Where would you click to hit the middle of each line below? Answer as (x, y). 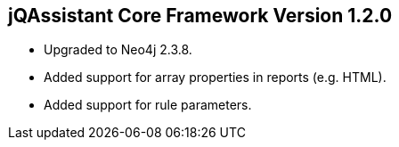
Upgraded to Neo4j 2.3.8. (118, 50)
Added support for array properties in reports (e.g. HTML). (215, 78)
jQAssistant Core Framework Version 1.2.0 (200, 16)
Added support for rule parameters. (148, 105)
